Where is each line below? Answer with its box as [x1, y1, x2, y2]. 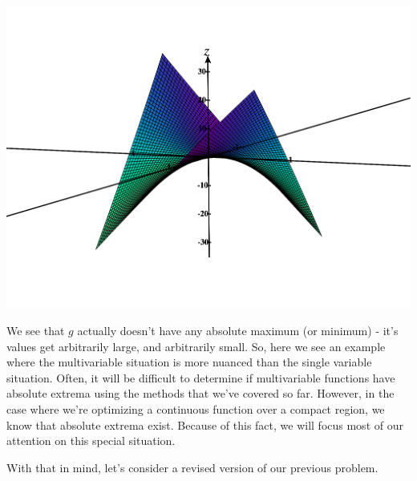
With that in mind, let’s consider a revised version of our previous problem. [6, 459, 379, 475]
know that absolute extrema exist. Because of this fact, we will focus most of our [6, 416, 403, 433]
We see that [6, 321, 65, 338]
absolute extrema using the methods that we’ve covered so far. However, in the [6, 385, 395, 402]
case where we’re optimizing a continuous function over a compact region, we [6, 400, 385, 417]
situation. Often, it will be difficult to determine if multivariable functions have [6, 369, 395, 386]
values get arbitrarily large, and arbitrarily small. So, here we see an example [6, 338, 386, 354]
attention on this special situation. [6, 432, 176, 449]
